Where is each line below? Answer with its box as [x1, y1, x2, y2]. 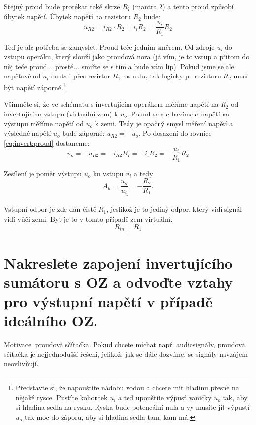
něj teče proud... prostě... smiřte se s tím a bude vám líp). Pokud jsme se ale [4, 61, 234, 71]
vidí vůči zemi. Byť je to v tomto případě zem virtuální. [4, 213, 173, 224]
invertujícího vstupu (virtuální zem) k [4, 108, 118, 118]
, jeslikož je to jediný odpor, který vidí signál [106, 204, 242, 214]
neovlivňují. [4, 358, 39, 369]
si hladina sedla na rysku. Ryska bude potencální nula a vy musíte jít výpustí [15, 402, 250, 412]
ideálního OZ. [4, 310, 98, 331]
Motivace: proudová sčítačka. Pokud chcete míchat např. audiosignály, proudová [4, 339, 245, 349]
